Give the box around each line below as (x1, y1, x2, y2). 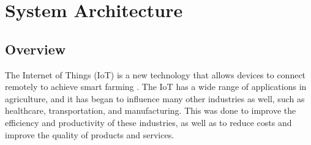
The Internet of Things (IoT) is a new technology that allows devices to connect (5, 68, 306, 81)
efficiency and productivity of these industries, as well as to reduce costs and (5, 116, 292, 128)
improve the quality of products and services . (5, 128, 174, 141)
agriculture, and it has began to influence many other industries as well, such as (5, 92, 305, 105)
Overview (5, 39, 66, 58)
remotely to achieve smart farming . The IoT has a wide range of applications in (5, 80, 307, 93)
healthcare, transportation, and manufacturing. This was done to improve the (5, 104, 296, 117)
